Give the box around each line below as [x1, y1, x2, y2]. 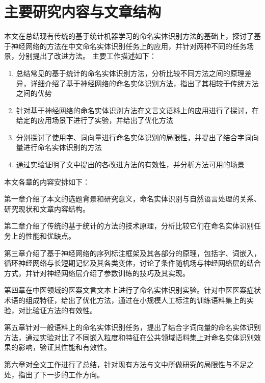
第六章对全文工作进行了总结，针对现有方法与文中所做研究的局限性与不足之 [4, 359, 254, 369]
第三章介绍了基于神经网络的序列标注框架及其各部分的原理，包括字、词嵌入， [4, 247, 261, 258]
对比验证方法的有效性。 [18, 304, 97, 315]
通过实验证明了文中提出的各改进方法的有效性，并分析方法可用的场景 [16, 159, 245, 170]
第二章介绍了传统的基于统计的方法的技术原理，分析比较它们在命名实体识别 [4, 220, 254, 231]
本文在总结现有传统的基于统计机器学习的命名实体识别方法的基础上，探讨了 [4, 31, 254, 41]
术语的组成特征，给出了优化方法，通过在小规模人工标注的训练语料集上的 [4, 295, 247, 305]
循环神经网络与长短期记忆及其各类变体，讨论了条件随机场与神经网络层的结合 [4, 258, 261, 268]
